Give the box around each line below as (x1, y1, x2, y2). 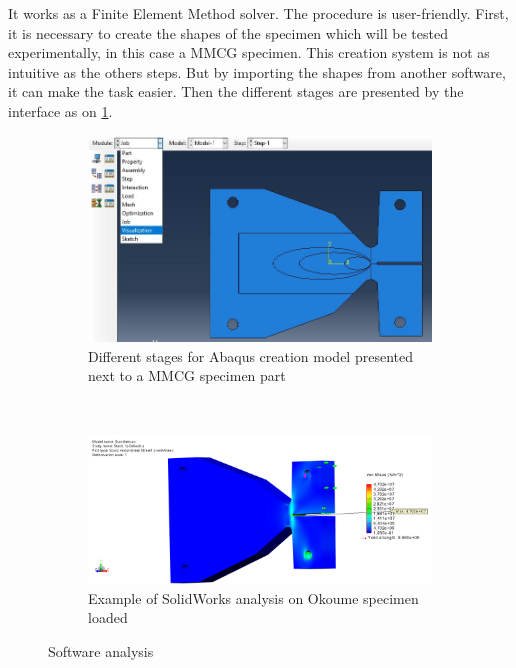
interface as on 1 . (8, 100, 113, 121)
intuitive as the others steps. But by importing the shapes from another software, (8, 61, 506, 82)
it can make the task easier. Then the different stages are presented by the (8, 81, 464, 102)
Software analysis (48, 640, 154, 661)
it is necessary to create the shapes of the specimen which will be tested (8, 22, 448, 43)
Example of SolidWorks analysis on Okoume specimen (88, 587, 419, 608)
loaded (88, 607, 128, 628)
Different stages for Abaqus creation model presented (88, 345, 413, 366)
